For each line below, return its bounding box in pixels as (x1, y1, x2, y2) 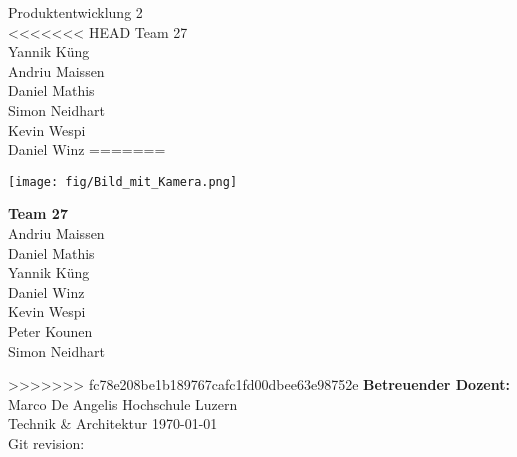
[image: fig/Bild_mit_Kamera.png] (8, 174, 238, 189)
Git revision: (8, 432, 85, 453)
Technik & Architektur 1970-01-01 (8, 413, 218, 434)
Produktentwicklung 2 (8, 2, 143, 22)
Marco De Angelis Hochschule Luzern (8, 393, 238, 414)
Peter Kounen (8, 320, 93, 341)
